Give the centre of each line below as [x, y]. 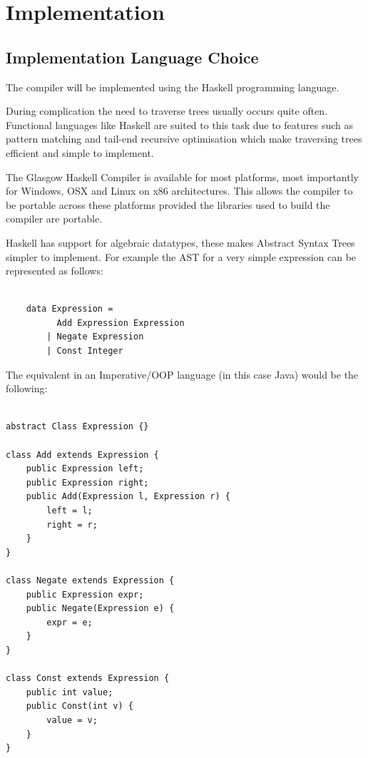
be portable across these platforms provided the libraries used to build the [168, 204]
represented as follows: [55, 271]
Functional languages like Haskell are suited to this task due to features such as [179, 124]
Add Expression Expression [121, 323]
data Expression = [70, 309]
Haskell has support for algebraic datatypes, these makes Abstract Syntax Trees [180, 242]
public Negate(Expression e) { [100, 609]
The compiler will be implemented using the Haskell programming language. [173, 87]
